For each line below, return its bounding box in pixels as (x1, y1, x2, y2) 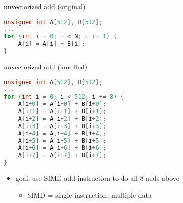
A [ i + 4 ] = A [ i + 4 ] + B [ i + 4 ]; (18, 130, 106, 137)
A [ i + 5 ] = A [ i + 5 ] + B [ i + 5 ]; (18, 137, 106, 144)
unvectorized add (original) (4, 1, 86, 11)
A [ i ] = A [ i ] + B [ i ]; (18, 40, 85, 48)
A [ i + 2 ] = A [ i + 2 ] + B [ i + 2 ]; (18, 115, 106, 122)
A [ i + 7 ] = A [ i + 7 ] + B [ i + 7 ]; (18, 152, 106, 159)
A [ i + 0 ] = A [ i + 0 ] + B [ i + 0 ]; (18, 101, 106, 108)
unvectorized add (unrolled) (4, 61, 88, 71)
